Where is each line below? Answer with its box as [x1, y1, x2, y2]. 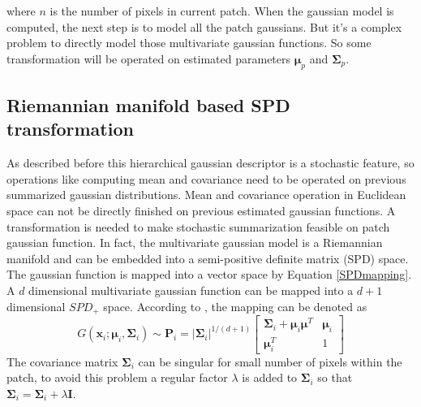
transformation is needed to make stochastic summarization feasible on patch [6, 218, 390, 235]
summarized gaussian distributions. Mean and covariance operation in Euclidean [6, 186, 406, 203]
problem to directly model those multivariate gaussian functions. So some [6, 34, 372, 51]
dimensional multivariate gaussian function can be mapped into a [28, 281, 354, 298]
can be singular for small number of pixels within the [138, 353, 402, 370]
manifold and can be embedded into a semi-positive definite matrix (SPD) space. [6, 249, 409, 266]
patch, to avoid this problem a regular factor [6, 369, 228, 386]
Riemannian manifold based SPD [6, 92, 290, 117]
